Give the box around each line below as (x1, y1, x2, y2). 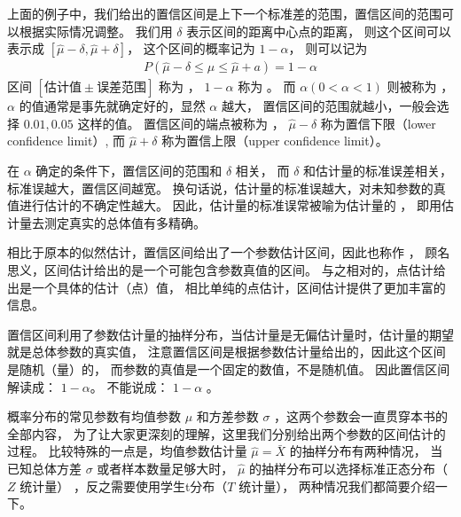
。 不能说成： (90, 377, 169, 396)
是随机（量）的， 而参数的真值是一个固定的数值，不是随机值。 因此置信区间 (7, 359, 450, 378)
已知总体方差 (7, 458, 82, 477)
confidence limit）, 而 (7, 131, 125, 150)
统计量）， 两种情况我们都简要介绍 (238, 476, 435, 495)
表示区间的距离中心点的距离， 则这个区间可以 (186, 21, 451, 40)
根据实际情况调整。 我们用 (19, 21, 173, 40)
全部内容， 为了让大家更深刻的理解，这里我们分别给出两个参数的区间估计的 (7, 424, 446, 443)
